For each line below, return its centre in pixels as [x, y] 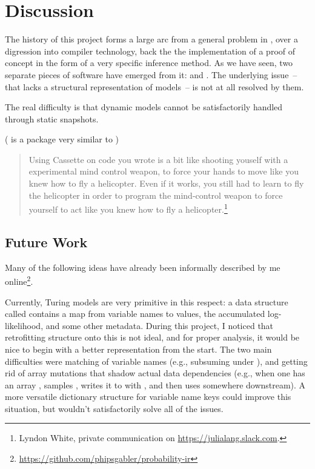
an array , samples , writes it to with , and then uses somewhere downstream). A [155, 384]
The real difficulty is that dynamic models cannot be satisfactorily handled [144, 107]
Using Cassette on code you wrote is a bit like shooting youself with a [158, 159]
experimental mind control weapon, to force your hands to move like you [164, 171]
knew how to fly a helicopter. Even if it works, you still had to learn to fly [166, 183]
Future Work [46, 241]
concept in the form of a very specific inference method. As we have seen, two [149, 63]
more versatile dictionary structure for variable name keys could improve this [148, 397]
